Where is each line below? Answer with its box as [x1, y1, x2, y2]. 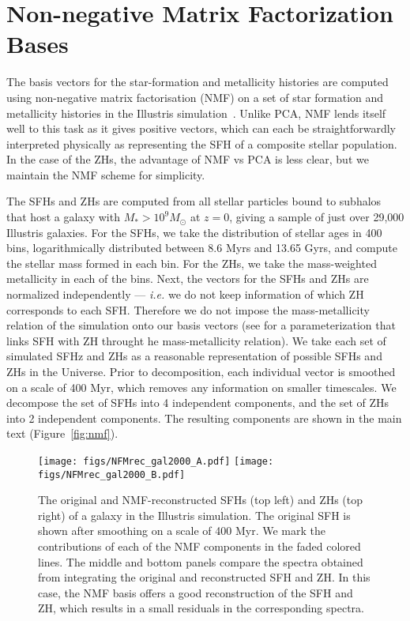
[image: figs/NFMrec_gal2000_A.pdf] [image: [38, 455, 274, 467]
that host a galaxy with [6, 209, 120, 225]
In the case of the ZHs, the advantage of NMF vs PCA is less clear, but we [6, 151, 369, 167]
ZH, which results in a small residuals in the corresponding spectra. [38, 600, 364, 616]
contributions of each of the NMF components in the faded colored [38, 538, 361, 555]
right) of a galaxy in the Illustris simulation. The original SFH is [38, 506, 351, 523]
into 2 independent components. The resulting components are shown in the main [6, 409, 402, 426]
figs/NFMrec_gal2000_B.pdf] [38, 469, 186, 480]
